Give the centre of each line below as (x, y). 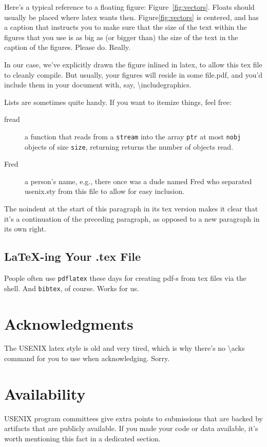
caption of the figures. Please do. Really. (67, 47)
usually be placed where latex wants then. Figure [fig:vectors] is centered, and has (131, 17)
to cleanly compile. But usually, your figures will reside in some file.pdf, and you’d (133, 74)
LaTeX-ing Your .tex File (72, 256)
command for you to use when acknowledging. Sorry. (87, 358)
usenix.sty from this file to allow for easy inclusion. (105, 191)
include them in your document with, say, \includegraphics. (98, 85)
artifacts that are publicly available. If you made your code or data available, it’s (131, 428)
